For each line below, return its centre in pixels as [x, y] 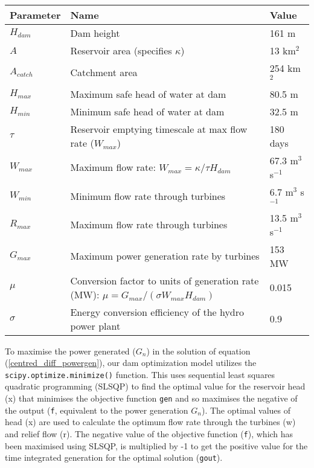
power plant [95, 325]
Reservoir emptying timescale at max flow [159, 129]
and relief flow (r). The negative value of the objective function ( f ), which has [149, 433]
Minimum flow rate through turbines [148, 196]
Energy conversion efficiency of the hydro [157, 312]
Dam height [95, 33]
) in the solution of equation [198, 351]
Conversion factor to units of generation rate [165, 280]
